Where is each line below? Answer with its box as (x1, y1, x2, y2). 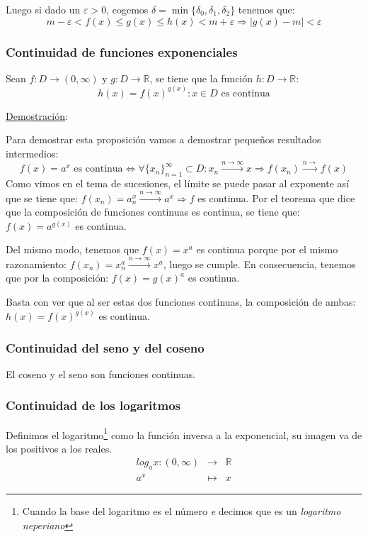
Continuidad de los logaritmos (6, 397, 181, 414)
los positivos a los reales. (6, 441, 113, 455)
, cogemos (106, 2, 149, 16)
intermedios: (6, 146, 59, 161)
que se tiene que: (6, 190, 78, 205)
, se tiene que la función (149, 70, 253, 85)
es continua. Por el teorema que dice (197, 190, 355, 205)
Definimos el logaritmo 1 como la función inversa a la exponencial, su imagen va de (6, 425, 362, 442)
